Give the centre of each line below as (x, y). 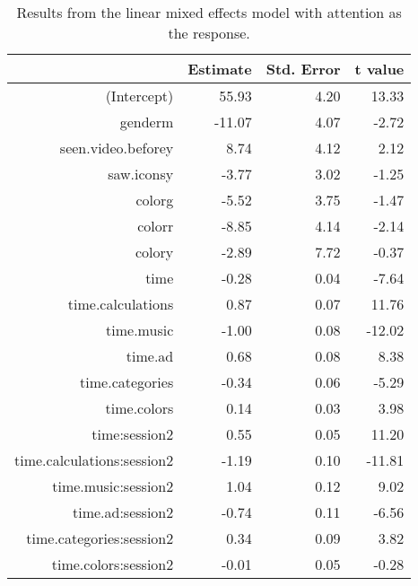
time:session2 (133, 434)
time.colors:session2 (113, 564)
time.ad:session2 (123, 512)
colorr (156, 226)
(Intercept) (139, 96)
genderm (147, 122)
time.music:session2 (113, 486)
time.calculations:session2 (94, 460)
